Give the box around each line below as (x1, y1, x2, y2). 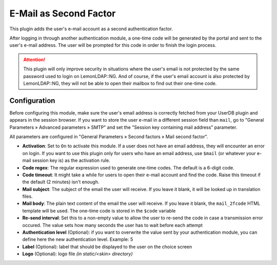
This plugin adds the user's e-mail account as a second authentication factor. (9, 26, 173, 32)
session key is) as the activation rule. (32, 157, 110, 164)
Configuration (9, 96, 55, 105)
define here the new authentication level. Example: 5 (22, 236, 133, 242)
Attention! (23, 56, 46, 63)
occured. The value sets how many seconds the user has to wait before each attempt (22, 222, 203, 228)
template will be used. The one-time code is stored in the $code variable (22, 207, 176, 214)
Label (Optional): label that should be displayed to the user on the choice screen (22, 243, 192, 250)
